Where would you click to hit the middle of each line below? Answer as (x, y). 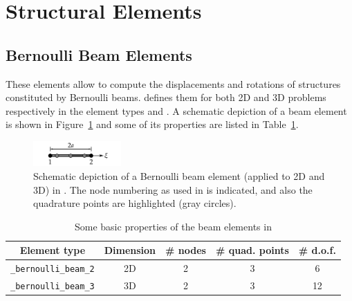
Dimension (130, 250)
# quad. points (252, 250)
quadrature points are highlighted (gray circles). (135, 203)
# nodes (186, 250)
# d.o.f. (317, 250)
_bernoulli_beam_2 (53, 270)
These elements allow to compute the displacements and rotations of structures (173, 83)
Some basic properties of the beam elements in (173, 226)
